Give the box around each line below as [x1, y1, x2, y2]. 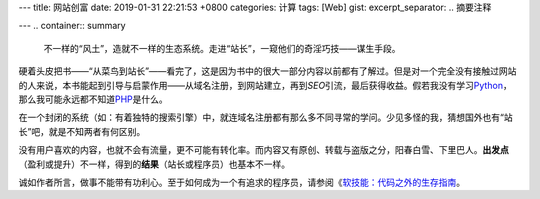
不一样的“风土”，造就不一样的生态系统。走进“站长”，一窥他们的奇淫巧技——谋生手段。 [43, 42, 401, 54]
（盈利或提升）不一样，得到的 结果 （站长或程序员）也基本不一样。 [18, 158, 290, 170]
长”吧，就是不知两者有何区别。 [18, 125, 146, 137]
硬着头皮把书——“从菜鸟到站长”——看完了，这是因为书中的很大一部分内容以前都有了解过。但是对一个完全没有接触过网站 [18, 65, 517, 77]
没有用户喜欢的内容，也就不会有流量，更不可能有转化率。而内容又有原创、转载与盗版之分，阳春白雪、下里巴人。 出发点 [18, 144, 509, 156]
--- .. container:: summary [18, 20, 126, 32]
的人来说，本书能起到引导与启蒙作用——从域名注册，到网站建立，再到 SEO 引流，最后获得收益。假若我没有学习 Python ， [18, 79, 512, 91]
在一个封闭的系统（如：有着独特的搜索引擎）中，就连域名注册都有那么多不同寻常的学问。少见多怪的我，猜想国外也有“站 [18, 111, 514, 124]
